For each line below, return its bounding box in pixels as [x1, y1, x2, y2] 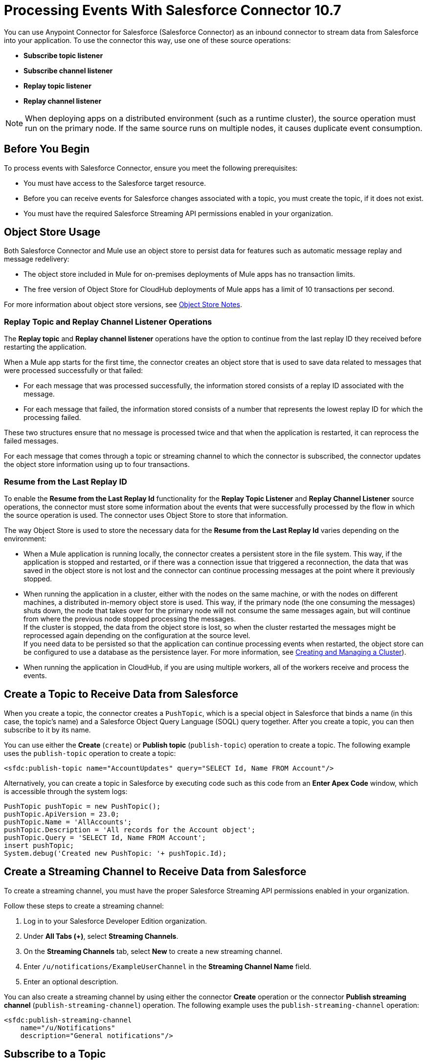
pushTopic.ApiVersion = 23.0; [4, 810, 120, 818]
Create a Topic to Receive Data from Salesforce [4, 688, 239, 701]
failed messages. [4, 437, 59, 445]
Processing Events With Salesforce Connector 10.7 [4, 2, 341, 19]
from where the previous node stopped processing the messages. [23, 614, 236, 623]
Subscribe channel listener [23, 66, 113, 75]
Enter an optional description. [23, 977, 118, 986]
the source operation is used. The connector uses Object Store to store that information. [4, 510, 288, 519]
